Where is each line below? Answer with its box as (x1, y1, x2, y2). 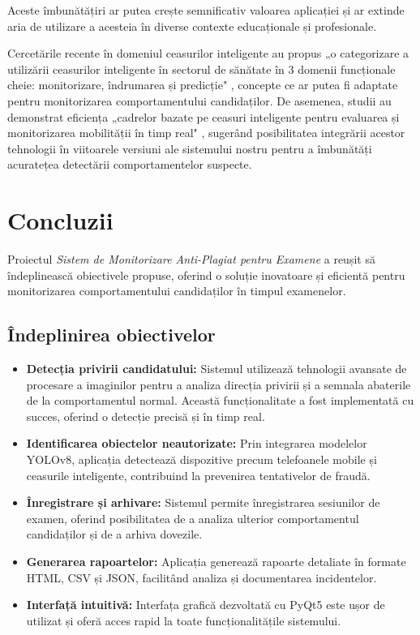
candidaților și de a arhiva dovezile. (26, 526, 203, 543)
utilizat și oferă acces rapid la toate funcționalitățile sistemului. (26, 611, 341, 629)
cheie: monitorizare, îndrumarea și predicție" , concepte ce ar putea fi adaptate (7, 76, 398, 93)
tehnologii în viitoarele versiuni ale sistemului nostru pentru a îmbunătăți (7, 139, 372, 157)
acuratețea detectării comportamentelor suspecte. (7, 156, 252, 173)
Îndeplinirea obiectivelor (7, 322, 216, 347)
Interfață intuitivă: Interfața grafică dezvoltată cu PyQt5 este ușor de (26, 596, 385, 613)
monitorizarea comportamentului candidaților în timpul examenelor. (7, 282, 346, 299)
